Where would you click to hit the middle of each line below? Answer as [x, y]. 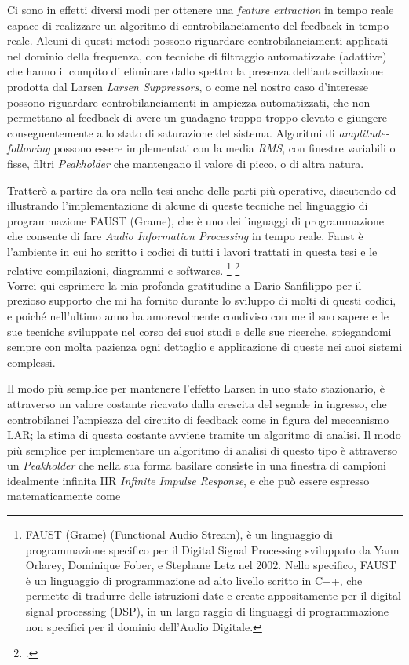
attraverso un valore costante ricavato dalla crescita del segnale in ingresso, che [197, 403]
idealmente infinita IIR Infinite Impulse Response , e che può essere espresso [188, 480]
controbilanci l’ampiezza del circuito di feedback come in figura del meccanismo [198, 419]
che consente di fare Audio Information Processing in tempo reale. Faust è [185, 236]
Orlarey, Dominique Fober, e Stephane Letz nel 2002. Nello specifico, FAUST [211, 565]
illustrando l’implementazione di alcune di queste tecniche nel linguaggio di [188, 205]
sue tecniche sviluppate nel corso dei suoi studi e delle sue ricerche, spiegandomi [199, 331]
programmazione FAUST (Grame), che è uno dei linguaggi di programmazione [195, 220]
